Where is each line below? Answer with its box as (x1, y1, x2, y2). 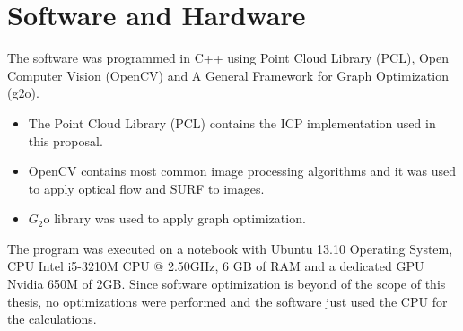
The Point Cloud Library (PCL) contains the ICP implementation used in (28, 113, 436, 132)
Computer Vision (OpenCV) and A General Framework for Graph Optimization (7, 65, 449, 84)
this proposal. (28, 131, 103, 150)
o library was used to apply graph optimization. (43, 209, 306, 228)
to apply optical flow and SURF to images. (28, 179, 265, 197)
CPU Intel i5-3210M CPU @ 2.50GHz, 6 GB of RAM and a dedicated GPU (7, 257, 424, 275)
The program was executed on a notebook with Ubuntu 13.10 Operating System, (7, 239, 453, 257)
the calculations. (7, 309, 97, 328)
